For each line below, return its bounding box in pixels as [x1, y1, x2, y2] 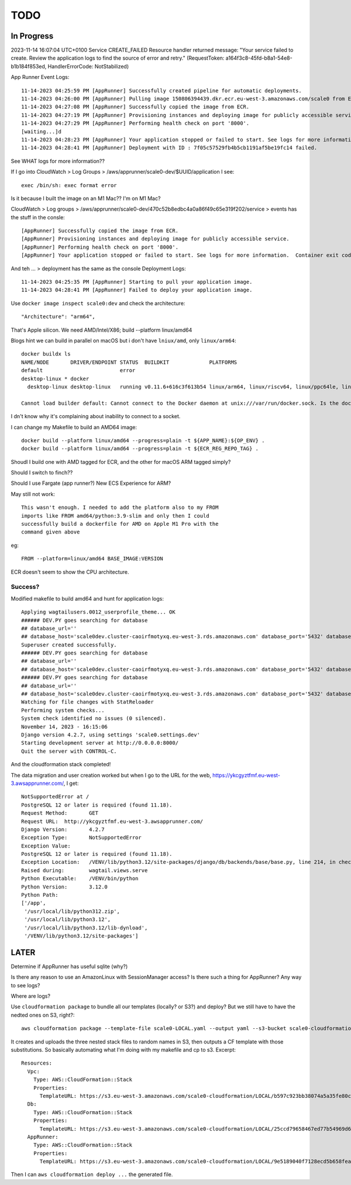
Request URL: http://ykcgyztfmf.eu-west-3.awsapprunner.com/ [21, 818, 204, 825]
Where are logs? [11, 993, 51, 1000]
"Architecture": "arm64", [21, 314, 96, 320]
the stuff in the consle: [11, 213, 66, 221]
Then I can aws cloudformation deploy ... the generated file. [11, 1171, 173, 1178]
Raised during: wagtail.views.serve [21, 867, 148, 874]
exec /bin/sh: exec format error [21, 182, 117, 188]
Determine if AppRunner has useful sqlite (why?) [11, 963, 128, 970]
